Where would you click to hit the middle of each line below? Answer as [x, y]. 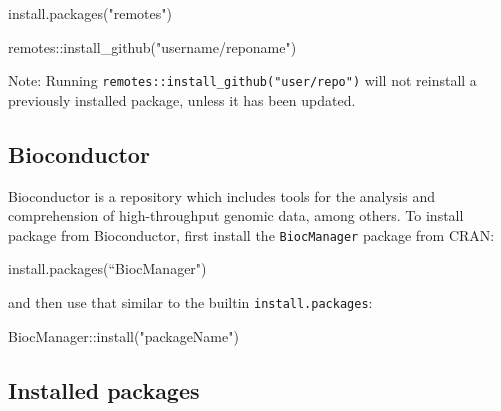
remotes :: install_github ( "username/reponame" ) [152, 46]
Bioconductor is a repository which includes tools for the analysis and [222, 195]
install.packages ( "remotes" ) [90, 13]
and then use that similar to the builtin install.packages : [190, 302]
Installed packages [104, 389]
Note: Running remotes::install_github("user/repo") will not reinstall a [242, 80]
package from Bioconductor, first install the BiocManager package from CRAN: [251, 234]
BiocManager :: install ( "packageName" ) [123, 335]
